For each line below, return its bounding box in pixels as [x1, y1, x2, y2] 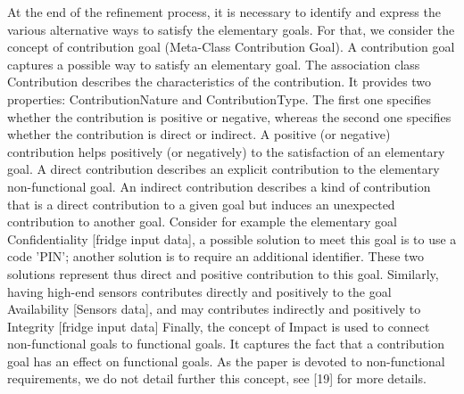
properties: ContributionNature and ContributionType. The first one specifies [7, 89, 432, 108]
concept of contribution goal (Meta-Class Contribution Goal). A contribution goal [7, 37, 455, 56]
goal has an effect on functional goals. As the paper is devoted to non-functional [7, 351, 445, 370]
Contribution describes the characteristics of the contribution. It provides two [7, 72, 432, 91]
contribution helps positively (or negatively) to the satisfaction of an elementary [7, 142, 445, 160]
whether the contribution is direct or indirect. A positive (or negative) [7, 125, 391, 144]
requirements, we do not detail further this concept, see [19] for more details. [7, 369, 427, 388]
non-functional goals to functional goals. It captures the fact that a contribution [7, 334, 444, 353]
